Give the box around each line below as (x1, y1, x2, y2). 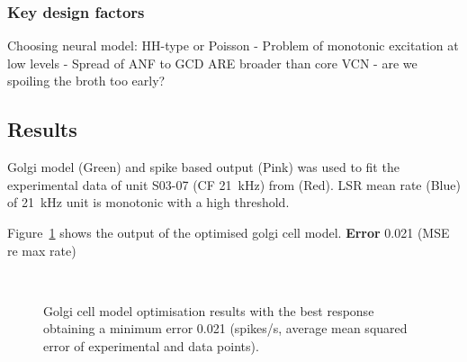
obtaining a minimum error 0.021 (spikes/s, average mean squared (43, 319, 408, 338)
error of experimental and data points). (43, 336, 259, 355)
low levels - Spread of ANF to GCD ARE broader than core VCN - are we (7, 53, 418, 72)
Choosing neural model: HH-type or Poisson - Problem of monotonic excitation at (7, 36, 459, 55)
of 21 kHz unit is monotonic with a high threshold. (7, 193, 290, 212)
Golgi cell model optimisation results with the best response (43, 301, 374, 320)
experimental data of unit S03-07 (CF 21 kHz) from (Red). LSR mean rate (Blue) (7, 175, 461, 194)
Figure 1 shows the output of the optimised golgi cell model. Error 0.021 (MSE (7, 222, 450, 241)
